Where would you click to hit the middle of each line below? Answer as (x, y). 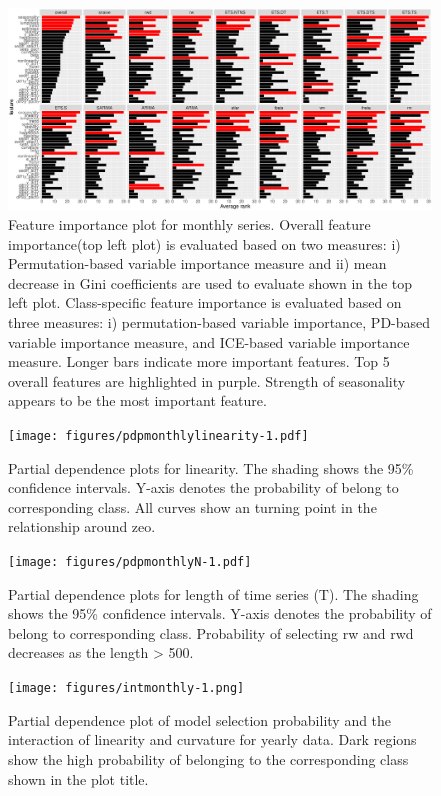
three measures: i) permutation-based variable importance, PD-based (219, 322)
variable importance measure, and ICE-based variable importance (209, 341)
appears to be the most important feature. (137, 400)
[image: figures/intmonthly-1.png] (126, 688)
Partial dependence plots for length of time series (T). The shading (213, 593)
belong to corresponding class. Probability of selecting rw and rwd (211, 632)
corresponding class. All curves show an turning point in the (192, 506)
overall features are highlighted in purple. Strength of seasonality (207, 380)
